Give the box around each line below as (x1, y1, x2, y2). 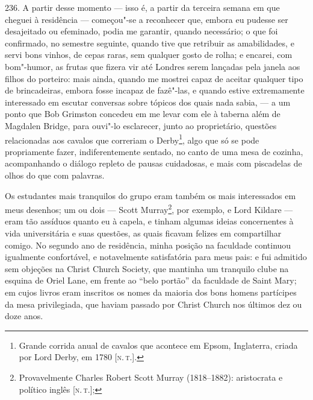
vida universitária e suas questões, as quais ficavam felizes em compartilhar (5, 227, 282, 239)
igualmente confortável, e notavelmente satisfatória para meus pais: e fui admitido (5, 250, 307, 263)
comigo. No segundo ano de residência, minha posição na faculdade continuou (5, 238, 291, 251)
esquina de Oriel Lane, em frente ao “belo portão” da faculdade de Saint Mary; (5, 274, 297, 287)
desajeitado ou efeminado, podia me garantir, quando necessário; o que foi (5, 25, 278, 37)
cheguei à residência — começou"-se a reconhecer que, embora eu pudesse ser (5, 13, 288, 25)
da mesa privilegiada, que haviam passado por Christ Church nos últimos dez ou (5, 297, 302, 310)
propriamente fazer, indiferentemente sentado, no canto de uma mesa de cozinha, (5, 145, 303, 157)
